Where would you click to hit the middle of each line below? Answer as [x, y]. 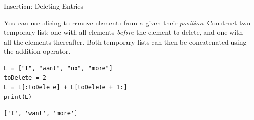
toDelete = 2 [25, 78]
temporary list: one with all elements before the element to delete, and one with [124, 32]
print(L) [18, 97]
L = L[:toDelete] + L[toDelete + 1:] [65, 87]
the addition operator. [37, 51]
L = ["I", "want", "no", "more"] [58, 68]
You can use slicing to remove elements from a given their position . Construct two [127, 22]
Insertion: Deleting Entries [44, 6]
